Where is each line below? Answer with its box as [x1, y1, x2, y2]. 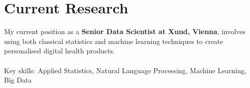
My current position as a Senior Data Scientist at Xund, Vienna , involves [4, 26, 246, 37]
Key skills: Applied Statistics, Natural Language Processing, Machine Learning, [4, 65, 247, 75]
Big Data [4, 75, 32, 85]
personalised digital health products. [4, 45, 115, 56]
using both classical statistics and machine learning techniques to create [4, 36, 224, 46]
